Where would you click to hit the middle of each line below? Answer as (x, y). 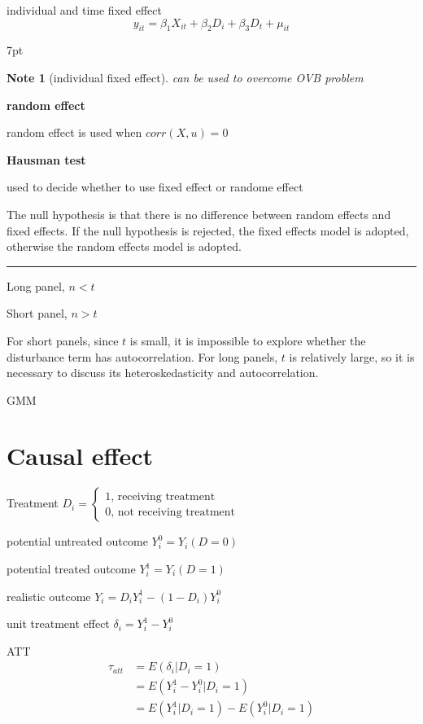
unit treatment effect (58, 623)
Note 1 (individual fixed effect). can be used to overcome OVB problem (185, 77)
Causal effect (80, 456)
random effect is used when (74, 132)
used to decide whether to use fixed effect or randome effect (155, 187)
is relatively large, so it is (352, 356)
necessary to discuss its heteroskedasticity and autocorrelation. (163, 373)
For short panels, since (63, 340)
